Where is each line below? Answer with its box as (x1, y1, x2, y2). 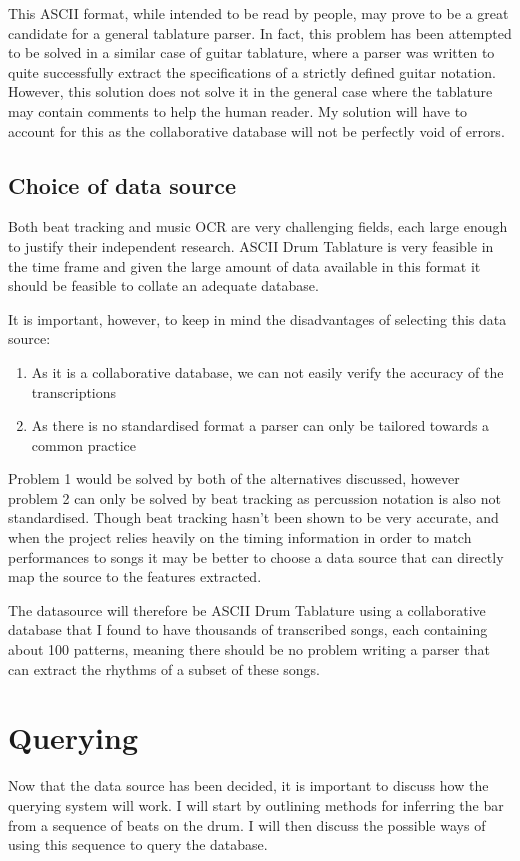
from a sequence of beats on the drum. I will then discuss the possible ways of (8, 814, 486, 835)
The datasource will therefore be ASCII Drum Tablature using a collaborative (8, 599, 486, 620)
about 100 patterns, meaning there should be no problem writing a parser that (8, 639, 490, 660)
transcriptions (31, 381, 117, 402)
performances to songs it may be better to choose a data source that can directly (8, 546, 504, 567)
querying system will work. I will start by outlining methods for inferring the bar (8, 794, 504, 815)
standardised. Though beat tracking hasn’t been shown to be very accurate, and (8, 507, 499, 528)
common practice (31, 434, 137, 455)
